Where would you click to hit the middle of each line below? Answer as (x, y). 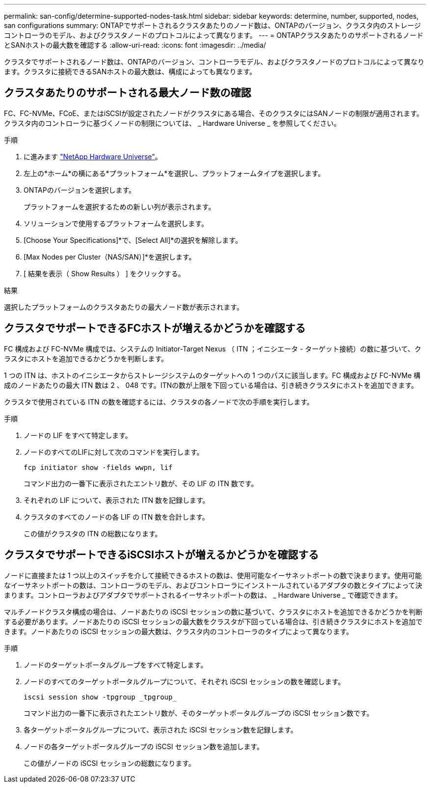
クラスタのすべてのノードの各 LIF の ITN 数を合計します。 (116, 517)
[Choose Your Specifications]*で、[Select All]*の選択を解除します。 (133, 240)
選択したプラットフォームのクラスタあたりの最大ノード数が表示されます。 (124, 307)
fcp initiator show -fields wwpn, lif (98, 467)
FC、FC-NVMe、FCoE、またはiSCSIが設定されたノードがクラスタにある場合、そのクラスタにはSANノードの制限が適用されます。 (214, 113)
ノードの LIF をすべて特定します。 (78, 435)
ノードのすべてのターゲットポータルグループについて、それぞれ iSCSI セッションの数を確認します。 (184, 681)
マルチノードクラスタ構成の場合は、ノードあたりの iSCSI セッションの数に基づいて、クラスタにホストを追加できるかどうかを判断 (213, 612)
